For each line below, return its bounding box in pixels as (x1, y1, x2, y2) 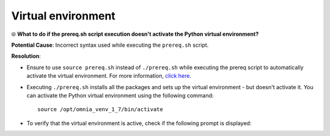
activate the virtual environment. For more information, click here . (26, 72, 192, 80)
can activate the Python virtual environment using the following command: (26, 92, 214, 99)
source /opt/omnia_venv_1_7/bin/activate (37, 106, 163, 113)
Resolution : (11, 52, 41, 60)
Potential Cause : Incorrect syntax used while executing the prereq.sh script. (11, 41, 209, 49)
